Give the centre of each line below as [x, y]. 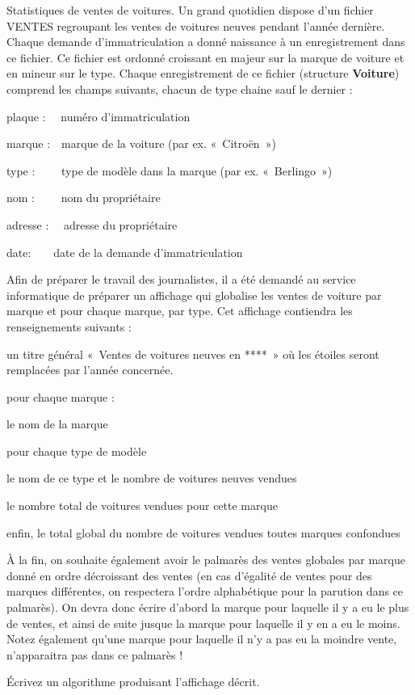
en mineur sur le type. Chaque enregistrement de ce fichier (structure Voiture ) [203, 73]
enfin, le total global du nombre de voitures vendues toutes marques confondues [203, 532]
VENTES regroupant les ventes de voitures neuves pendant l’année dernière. [196, 25]
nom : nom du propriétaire [84, 198]
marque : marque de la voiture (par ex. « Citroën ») [141, 143]
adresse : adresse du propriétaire [92, 224]
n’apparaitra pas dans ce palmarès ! [95, 654]
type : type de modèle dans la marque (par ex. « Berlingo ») [170, 170]
